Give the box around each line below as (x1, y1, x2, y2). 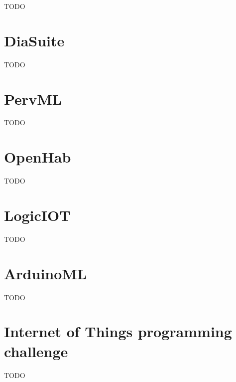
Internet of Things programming (4, 321, 232, 342)
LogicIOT (4, 204, 71, 225)
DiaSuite (4, 30, 65, 50)
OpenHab (4, 147, 71, 167)
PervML (4, 88, 62, 109)
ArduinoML (4, 263, 87, 283)
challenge (4, 341, 68, 361)
